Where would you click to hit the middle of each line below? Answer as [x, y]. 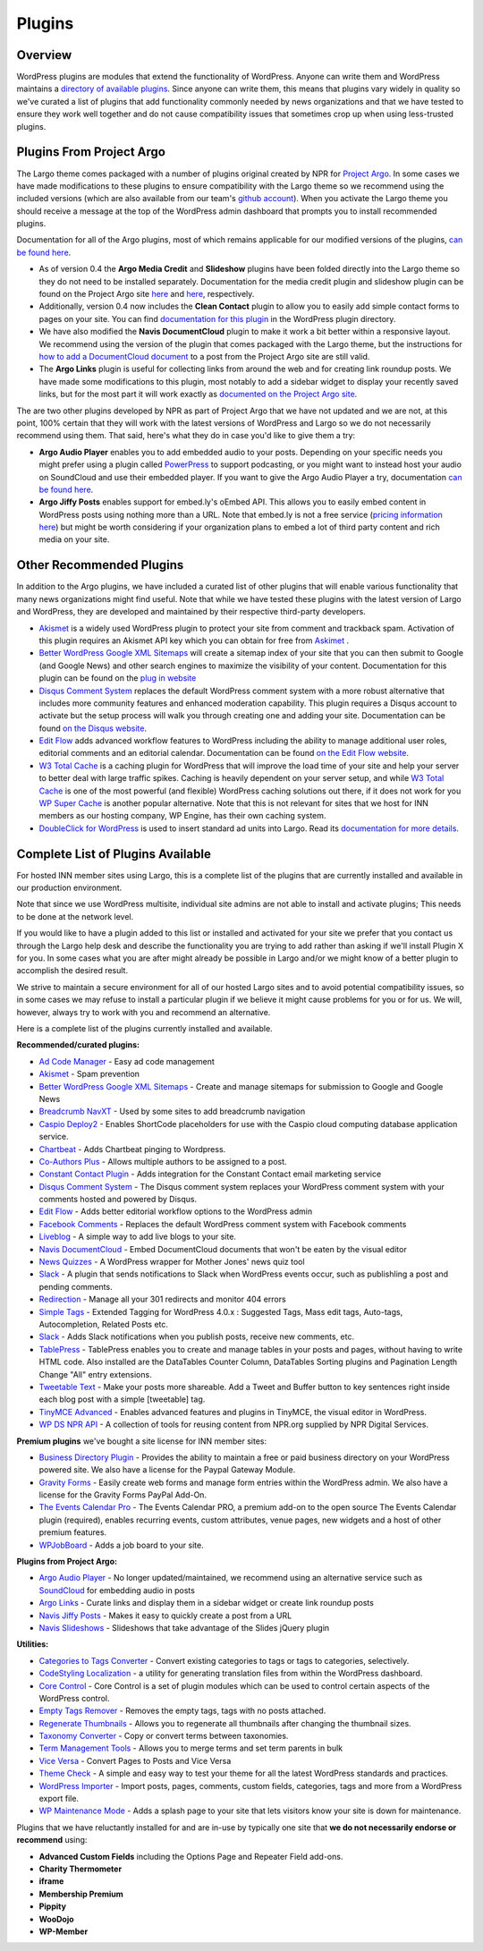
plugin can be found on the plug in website [118, 678]
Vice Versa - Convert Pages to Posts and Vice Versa [135, 1760]
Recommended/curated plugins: [78, 1045]
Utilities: [33, 1644]
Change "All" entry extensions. [95, 1374]
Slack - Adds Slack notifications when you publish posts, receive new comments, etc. [197, 1336]
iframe [51, 1881]
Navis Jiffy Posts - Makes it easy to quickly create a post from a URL [165, 1616]
